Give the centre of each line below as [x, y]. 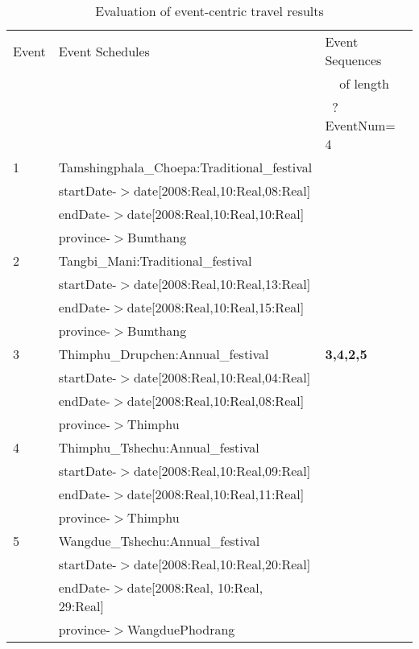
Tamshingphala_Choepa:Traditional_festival [185, 167]
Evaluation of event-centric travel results [209, 11]
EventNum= [360, 125]
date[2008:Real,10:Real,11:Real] [216, 494]
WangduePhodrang [181, 629]
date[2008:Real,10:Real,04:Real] [222, 377]
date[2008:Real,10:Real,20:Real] [222, 564]
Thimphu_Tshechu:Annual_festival [159, 447]
